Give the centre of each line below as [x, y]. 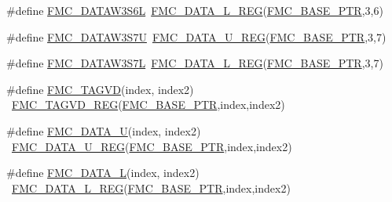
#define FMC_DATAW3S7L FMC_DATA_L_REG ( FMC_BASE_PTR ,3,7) [195, 63]
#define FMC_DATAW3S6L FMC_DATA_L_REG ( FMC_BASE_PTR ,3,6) [195, 10]
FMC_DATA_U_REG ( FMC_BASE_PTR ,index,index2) [152, 146]
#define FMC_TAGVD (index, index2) [100, 89]
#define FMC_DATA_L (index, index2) [103, 173]
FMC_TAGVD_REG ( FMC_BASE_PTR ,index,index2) [148, 105]
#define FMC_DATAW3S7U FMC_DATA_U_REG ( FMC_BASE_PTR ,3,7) [196, 36]
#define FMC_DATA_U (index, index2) [104, 130]
